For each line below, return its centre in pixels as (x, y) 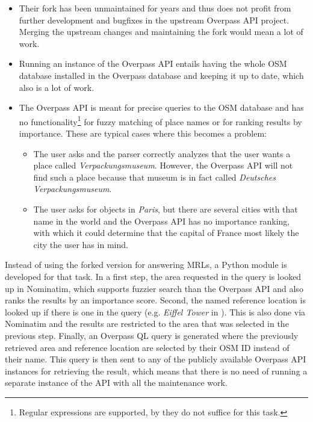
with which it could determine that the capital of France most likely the (166, 233)
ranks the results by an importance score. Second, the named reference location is (155, 300)
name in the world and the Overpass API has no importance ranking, (162, 221)
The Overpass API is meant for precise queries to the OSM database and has (161, 107)
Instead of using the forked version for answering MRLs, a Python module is (146, 265)
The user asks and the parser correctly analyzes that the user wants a (162, 153)
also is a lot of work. (57, 87)
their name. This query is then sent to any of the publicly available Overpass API (156, 359)
